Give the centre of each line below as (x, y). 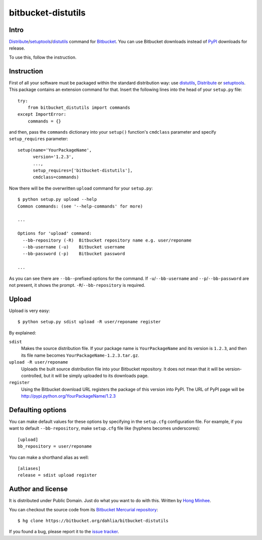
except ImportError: (42, 114)
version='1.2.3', (53, 157)
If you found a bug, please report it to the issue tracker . (64, 532)
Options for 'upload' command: (55, 234)
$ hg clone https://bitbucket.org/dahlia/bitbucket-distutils (93, 521)
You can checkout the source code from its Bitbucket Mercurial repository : (83, 509)
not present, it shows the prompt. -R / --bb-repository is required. (77, 285)
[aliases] (29, 468)
